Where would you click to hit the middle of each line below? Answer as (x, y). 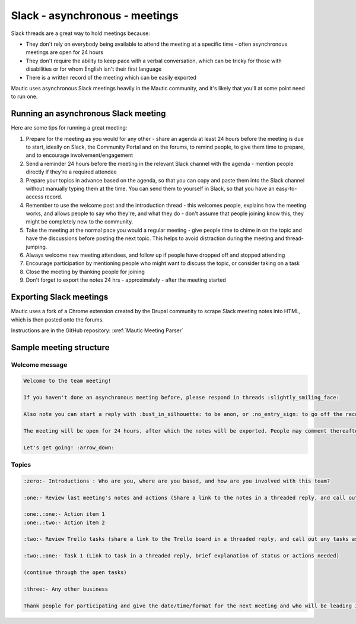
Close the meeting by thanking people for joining (85, 272)
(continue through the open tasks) (75, 573)
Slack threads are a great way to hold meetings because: (81, 33)
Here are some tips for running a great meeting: (69, 128)
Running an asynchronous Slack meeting (88, 114)
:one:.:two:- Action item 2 (64, 522)
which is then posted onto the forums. (57, 319)
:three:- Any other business (66, 589)
